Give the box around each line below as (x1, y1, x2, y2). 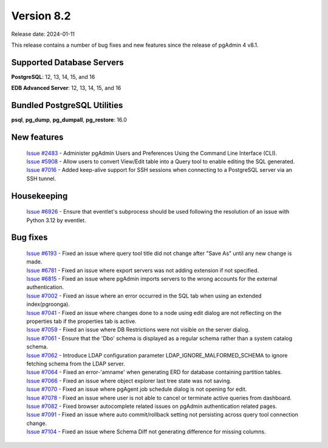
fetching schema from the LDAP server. (26, 360, 125, 367)
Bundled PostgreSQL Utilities (11, 100, 123, 110)
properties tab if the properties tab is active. (26, 317, 137, 325)
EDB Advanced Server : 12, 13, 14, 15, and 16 (11, 84, 121, 92)
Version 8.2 (11, 9, 71, 22)
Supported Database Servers (11, 57, 124, 67)
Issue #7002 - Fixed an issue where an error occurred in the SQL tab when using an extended (26, 292, 262, 299)
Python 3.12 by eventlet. (26, 216, 86, 224)
